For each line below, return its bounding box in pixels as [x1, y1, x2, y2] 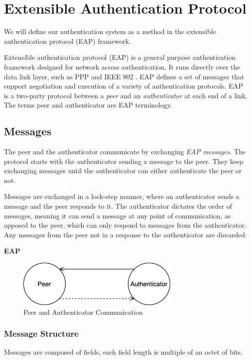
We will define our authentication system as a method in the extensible [4, 26, 216, 36]
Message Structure [4, 327, 79, 340]
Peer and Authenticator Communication [23, 306, 143, 317]
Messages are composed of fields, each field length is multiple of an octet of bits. [4, 346, 243, 357]
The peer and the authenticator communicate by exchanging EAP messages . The [4, 146, 246, 157]
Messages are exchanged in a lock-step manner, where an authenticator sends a [4, 191, 239, 201]
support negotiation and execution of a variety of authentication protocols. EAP [4, 81, 243, 91]
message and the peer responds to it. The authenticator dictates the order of [4, 201, 232, 211]
